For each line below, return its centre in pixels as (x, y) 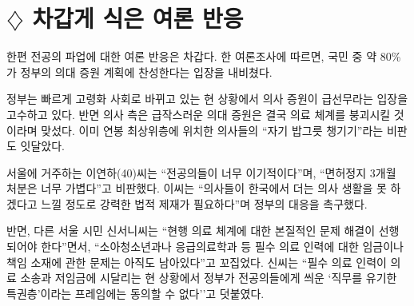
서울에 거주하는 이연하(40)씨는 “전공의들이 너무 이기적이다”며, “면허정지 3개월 (201, 172)
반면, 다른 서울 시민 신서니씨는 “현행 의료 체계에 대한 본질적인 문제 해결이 (191, 230)
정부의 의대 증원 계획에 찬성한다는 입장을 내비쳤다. (146, 72)
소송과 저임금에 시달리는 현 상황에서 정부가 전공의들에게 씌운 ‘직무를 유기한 (209, 278)
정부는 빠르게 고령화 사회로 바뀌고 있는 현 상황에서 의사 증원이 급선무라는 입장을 (207, 99)
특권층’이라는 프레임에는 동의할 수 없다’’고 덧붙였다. (135, 293)
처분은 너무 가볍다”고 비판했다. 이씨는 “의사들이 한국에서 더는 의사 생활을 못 (197, 188)
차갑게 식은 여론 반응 (138, 18)
